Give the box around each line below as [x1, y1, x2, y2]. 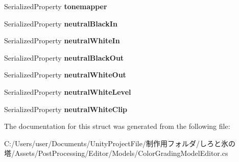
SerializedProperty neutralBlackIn [4, 18, 117, 29]
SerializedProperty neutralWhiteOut [4, 69, 126, 80]
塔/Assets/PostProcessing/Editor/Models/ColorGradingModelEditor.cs [4, 148, 228, 158]
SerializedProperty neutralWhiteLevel [4, 86, 131, 97]
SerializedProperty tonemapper [4, 1, 107, 11]
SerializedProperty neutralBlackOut [4, 52, 124, 63]
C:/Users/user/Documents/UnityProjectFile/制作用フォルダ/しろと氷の [4, 138, 235, 148]
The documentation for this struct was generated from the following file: [4, 121, 230, 131]
